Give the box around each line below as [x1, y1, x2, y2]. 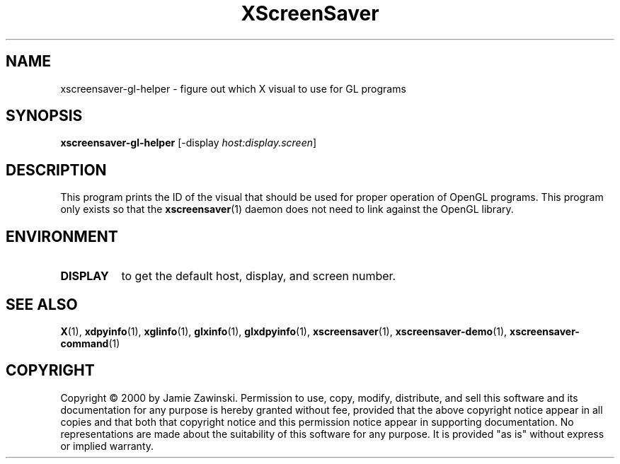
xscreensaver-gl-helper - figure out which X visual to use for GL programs [60, 82, 406, 95]
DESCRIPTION [6, 161, 107, 179]
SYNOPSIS [6, 107, 83, 125]
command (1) [60, 337, 120, 349]
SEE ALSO [6, 295, 78, 313]
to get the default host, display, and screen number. [121, 269, 396, 284]
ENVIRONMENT [6, 227, 118, 245]
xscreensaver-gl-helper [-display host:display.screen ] [60, 137, 317, 149]
